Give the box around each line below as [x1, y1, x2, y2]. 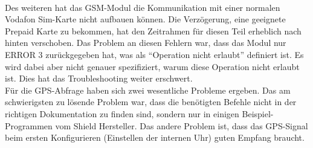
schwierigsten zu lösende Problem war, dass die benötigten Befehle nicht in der [5, 95, 297, 108]
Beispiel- [242, 107, 274, 120]
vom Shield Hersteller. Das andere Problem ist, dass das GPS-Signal [55, 119, 308, 132]
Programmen [5, 119, 53, 132]
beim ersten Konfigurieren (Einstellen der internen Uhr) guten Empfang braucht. [5, 131, 305, 144]
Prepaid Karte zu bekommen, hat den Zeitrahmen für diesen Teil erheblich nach [5, 24, 302, 37]
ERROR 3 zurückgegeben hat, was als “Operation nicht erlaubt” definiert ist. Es [5, 48, 304, 60]
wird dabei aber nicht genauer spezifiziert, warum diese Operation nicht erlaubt [5, 60, 300, 72]
